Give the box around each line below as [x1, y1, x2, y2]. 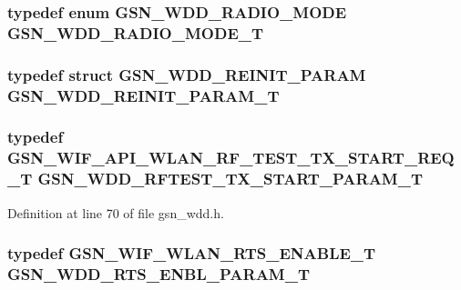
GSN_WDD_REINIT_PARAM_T [7, 84, 280, 106]
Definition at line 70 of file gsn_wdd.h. [7, 203, 224, 222]
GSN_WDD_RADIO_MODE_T [7, 21, 264, 44]
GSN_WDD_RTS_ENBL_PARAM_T [7, 263, 311, 285]
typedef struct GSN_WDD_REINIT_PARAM [7, 63, 366, 85]
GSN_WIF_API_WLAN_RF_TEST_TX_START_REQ [7, 146, 455, 169]
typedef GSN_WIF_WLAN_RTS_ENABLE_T [7, 242, 376, 265]
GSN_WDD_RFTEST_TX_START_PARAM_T [37, 167, 424, 190]
